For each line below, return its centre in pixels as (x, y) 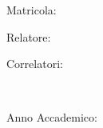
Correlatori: (35, 64)
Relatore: (29, 36)
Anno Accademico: (52, 117)
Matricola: (32, 10)
